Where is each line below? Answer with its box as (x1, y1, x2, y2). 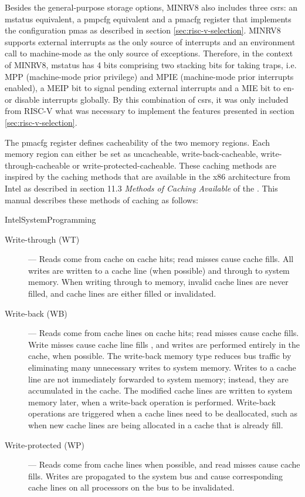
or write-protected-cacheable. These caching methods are (72, 159, 277, 171)
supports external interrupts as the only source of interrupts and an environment (5, 35, 296, 48)
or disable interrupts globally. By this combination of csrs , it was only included (5, 93, 289, 105)
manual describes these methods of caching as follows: (5, 193, 198, 206)
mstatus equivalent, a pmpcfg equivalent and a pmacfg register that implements (5, 12, 292, 25)
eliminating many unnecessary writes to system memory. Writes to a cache (28, 361, 296, 374)
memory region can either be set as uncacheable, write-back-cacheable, (5, 147, 258, 160)
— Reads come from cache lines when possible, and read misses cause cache (28, 458, 300, 471)
